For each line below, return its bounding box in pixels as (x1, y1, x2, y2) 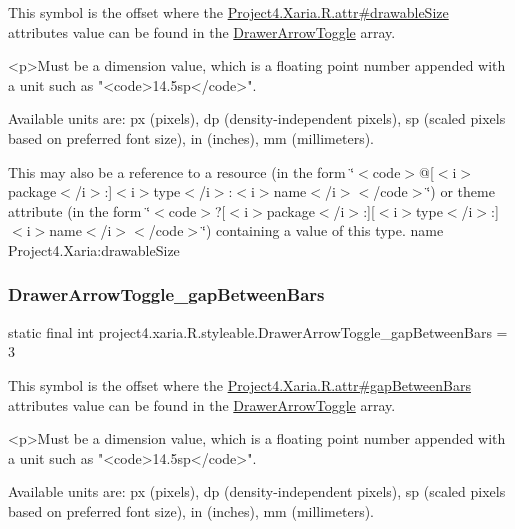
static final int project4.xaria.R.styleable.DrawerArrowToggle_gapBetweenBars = (8, 321, 508, 342)
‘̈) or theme (426, 181, 495, 202)
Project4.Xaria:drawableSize (8, 239, 180, 260)
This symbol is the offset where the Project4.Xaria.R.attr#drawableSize (8, 2, 449, 22)
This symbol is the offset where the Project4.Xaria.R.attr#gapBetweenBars (8, 374, 471, 395)
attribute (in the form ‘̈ (8, 200, 151, 221)
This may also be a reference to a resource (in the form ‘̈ (8, 161, 355, 182)
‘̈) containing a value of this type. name (202, 220, 444, 241)
